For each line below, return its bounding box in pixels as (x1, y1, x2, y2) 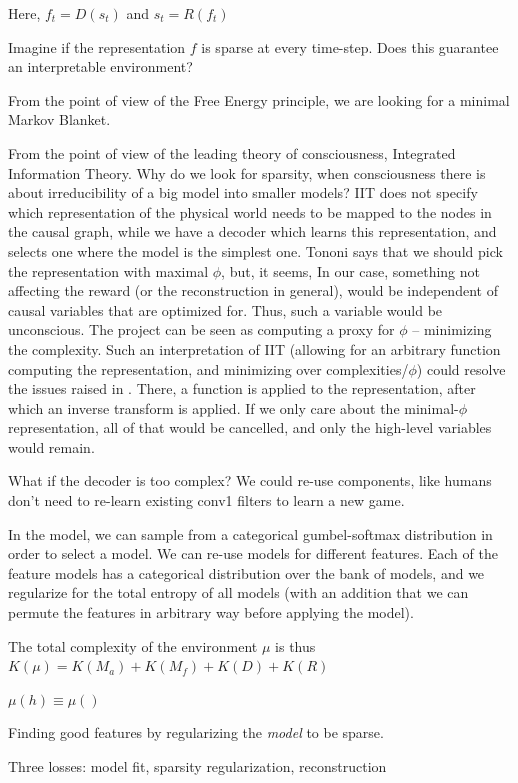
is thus (275, 635, 316, 656)
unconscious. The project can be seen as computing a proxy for (8, 319, 395, 340)
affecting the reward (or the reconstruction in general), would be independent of (8, 280, 498, 301)
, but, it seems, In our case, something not (221, 260, 481, 281)
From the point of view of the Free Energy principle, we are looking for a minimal (8, 89, 510, 110)
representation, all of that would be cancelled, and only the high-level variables (8, 417, 492, 438)
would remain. (8, 436, 95, 457)
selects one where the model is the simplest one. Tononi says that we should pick (8, 240, 503, 261)
